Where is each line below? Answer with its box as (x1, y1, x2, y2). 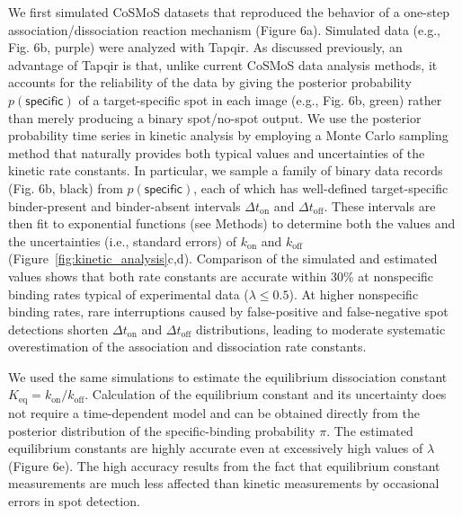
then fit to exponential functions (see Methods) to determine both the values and (8, 214, 456, 233)
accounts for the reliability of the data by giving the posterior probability (8, 73, 412, 92)
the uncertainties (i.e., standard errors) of (8, 231, 237, 250)
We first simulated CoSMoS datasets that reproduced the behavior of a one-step (8, 3, 449, 21)
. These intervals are (324, 196, 436, 215)
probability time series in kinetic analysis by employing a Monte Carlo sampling (8, 126, 449, 145)
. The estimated (326, 421, 413, 440)
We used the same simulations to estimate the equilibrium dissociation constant (8, 367, 448, 386)
